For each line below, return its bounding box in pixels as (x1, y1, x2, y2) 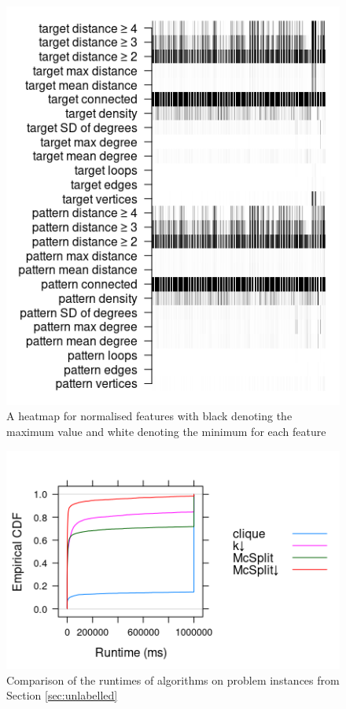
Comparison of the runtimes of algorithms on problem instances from (6, 671, 340, 688)
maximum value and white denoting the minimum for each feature (6, 423, 326, 440)
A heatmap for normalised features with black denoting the (6, 408, 293, 424)
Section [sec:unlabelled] (6, 687, 118, 703)
